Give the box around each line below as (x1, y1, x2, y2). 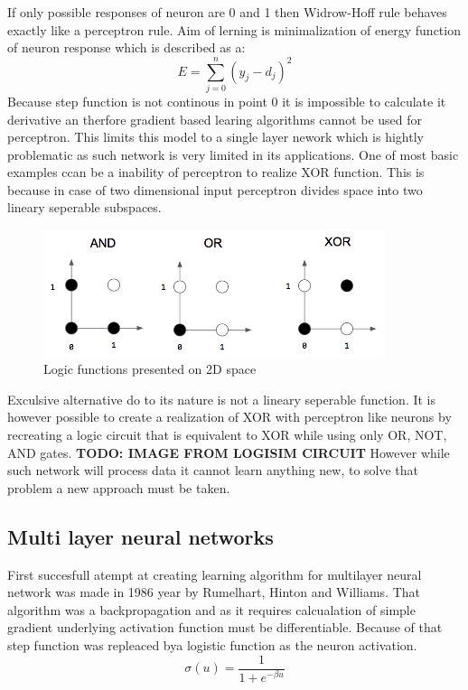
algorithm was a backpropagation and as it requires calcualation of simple (7, 600, 416, 619)
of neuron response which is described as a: (7, 38, 246, 57)
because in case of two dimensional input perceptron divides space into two (7, 180, 423, 199)
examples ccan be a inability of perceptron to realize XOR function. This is (7, 163, 425, 182)
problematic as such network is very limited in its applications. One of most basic (7, 145, 459, 163)
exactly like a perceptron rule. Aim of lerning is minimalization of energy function (7, 20, 461, 39)
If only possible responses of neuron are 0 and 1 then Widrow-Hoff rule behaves (7, 3, 447, 21)
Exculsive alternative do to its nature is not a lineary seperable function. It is (7, 389, 436, 408)
